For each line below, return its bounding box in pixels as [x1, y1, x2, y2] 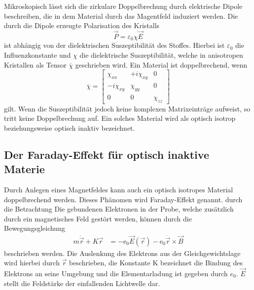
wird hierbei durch [4, 257, 60, 268]
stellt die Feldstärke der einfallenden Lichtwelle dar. [4, 278, 160, 288]
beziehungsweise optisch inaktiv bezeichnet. [4, 122, 135, 133]
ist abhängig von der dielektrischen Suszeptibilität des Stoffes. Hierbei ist [4, 40, 225, 50]
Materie [4, 161, 45, 177]
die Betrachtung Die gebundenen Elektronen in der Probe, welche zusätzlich [4, 204, 234, 214]
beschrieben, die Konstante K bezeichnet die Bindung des [69, 257, 243, 268]
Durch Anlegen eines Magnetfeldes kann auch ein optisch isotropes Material [4, 184, 233, 195]
